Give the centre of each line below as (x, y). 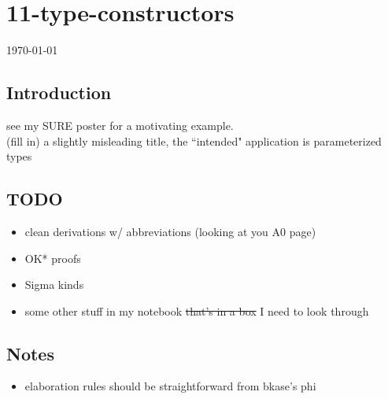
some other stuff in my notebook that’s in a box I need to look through (197, 310)
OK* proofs (53, 258)
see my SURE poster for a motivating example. (120, 125)
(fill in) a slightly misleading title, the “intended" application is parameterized (194, 140)
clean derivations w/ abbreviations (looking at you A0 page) (170, 231)
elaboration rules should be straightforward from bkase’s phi (170, 386)
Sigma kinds (54, 284)
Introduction (59, 92)
